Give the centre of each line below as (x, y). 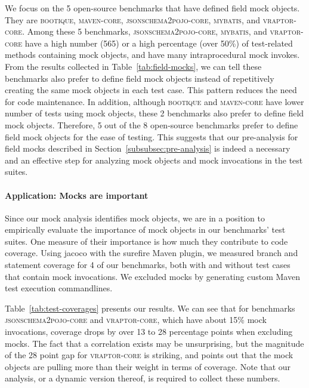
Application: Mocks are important (77, 195)
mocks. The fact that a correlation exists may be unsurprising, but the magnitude (154, 343)
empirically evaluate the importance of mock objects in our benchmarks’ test (145, 230)
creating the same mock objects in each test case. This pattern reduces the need (151, 90)
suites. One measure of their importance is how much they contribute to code (146, 241)
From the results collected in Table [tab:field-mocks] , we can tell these (133, 66)
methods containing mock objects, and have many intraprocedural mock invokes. (152, 55)
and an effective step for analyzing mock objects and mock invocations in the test (154, 160)
